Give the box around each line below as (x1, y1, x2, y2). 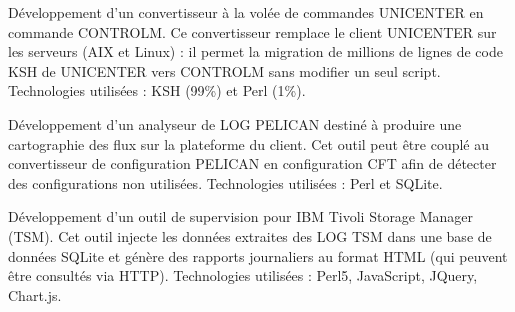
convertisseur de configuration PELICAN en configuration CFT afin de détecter (8, 153, 497, 174)
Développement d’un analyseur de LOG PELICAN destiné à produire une (8, 113, 462, 134)
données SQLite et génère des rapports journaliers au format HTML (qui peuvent (8, 245, 508, 266)
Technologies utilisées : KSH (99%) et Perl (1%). (8, 80, 306, 101)
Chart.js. (8, 284, 62, 305)
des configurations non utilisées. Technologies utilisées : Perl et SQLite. (8, 172, 443, 193)
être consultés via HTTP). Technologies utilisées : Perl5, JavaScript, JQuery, (8, 265, 478, 286)
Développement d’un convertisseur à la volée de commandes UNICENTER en (8, 2, 484, 22)
